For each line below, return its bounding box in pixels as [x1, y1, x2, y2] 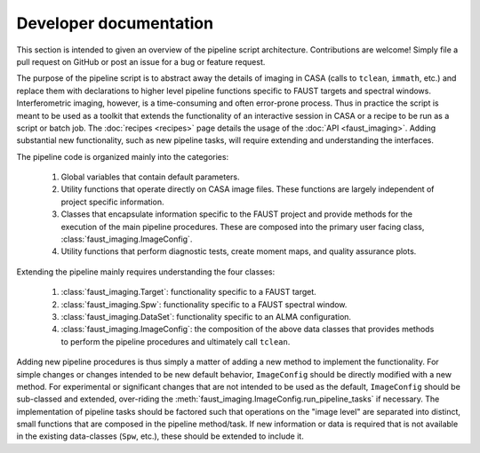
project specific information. [60, 196, 164, 207]
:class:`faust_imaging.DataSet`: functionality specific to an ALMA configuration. [60, 311, 351, 322]
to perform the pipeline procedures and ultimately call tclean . [60, 336, 291, 346]
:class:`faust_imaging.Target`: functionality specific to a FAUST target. [60, 287, 317, 298]
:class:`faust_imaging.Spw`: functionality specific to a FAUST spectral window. [60, 298, 348, 310]
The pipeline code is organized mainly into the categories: [16, 151, 229, 162]
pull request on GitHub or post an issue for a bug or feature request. [16, 56, 266, 67]
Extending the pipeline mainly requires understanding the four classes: [16, 266, 276, 277]
